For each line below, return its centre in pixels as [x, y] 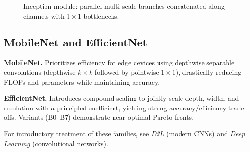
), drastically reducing [208, 72]
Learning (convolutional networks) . [56, 143]
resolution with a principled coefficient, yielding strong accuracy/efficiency [115, 107]
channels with [44, 15]
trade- [237, 107]
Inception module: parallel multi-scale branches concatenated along [124, 6]
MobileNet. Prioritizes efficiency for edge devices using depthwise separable [119, 62]
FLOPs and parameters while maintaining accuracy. [82, 81]
